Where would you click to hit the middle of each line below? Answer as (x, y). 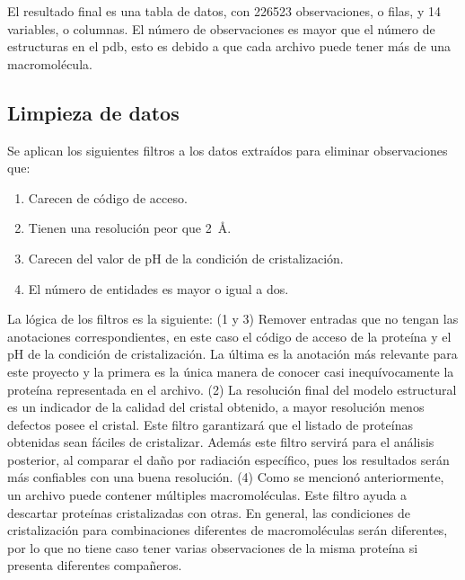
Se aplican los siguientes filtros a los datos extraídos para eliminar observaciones (228, 150)
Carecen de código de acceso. (108, 197)
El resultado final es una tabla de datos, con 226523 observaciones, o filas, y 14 (224, 11)
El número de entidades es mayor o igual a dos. (158, 288)
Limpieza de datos (93, 112)
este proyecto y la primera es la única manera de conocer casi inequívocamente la (231, 371)
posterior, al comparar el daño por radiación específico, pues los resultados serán (228, 459)
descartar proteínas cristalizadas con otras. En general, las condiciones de (209, 512)
